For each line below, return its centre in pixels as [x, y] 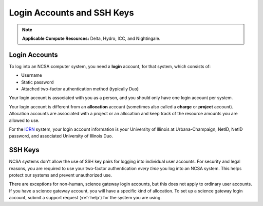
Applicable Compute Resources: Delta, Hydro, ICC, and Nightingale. [91, 38]
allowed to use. [24, 120]
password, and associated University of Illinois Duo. [61, 136]
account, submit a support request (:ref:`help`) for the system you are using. [85, 198]
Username [32, 75]
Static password [37, 82]
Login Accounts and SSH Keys [71, 13]
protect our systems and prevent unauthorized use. [60, 175]
